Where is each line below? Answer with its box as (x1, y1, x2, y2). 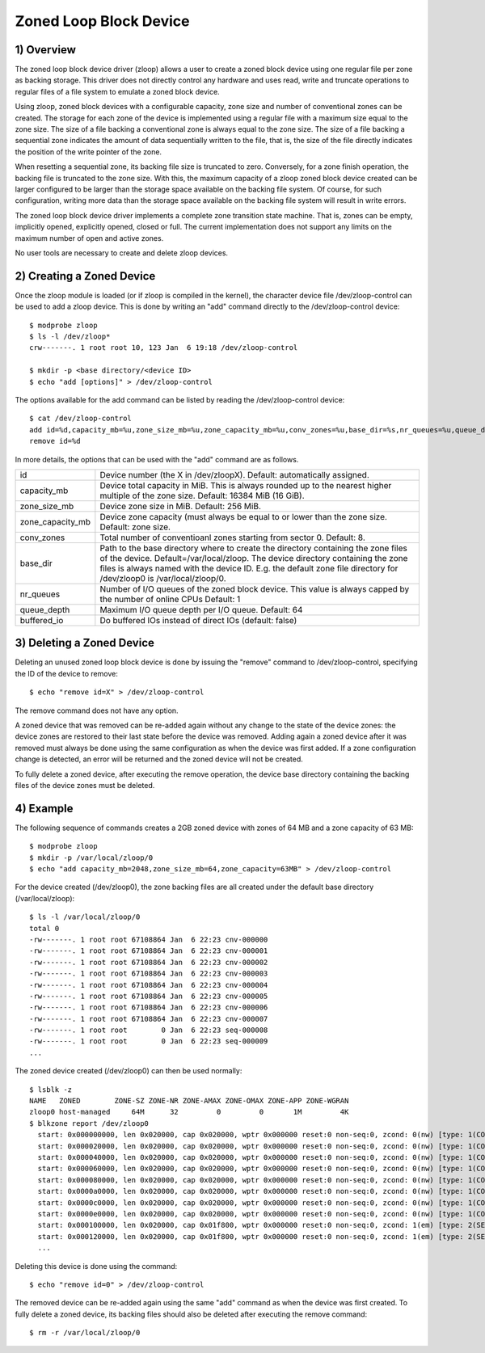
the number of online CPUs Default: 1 (99, 593, 241, 605)
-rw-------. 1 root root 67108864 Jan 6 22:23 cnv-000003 (29, 969, 268, 978)
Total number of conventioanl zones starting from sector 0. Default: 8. (99, 532, 365, 543)
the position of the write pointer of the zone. (15, 146, 162, 157)
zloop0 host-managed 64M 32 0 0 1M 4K (29, 1107, 349, 1117)
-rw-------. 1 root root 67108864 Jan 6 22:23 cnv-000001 (29, 946, 268, 955)
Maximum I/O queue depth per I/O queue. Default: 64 (99, 604, 303, 615)
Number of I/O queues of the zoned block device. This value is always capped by (99, 583, 410, 594)
